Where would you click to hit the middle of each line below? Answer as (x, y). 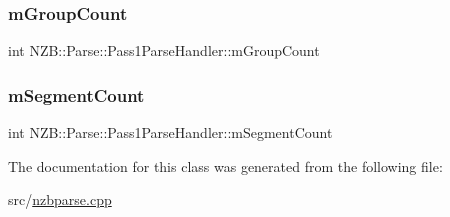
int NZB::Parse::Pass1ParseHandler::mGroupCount (164, 50)
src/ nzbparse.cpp (60, 199)
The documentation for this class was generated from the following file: (225, 165)
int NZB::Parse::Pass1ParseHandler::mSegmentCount (170, 132)
